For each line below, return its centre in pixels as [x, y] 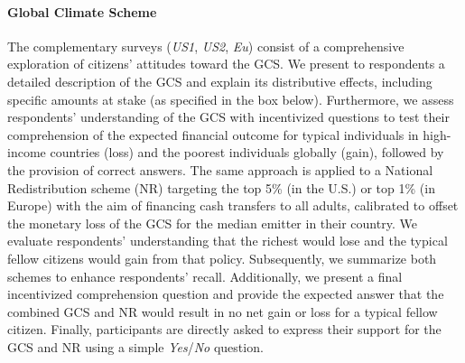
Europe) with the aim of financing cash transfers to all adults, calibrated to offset [233, 205]
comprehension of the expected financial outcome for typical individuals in [213, 134]
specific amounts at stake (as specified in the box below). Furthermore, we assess [231, 99]
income [27, 152]
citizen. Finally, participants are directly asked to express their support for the [224, 329]
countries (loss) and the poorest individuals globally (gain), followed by [247, 152]
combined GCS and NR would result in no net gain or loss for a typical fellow [223, 311]
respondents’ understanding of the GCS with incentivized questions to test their [228, 117]
